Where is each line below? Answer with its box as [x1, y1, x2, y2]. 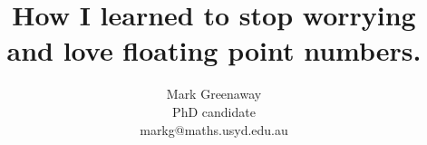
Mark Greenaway [166, 84, 262, 103]
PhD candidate [172, 101, 256, 121]
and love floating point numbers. [6, 32, 422, 69]
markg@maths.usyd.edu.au [140, 120, 288, 139]
